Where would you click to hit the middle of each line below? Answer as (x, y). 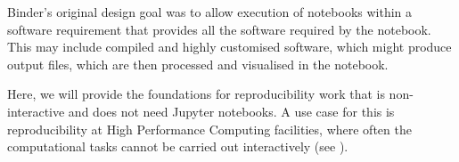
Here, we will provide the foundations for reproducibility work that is (196, 94)
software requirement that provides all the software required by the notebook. (219, 29)
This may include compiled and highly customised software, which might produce (229, 47)
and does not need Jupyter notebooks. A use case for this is (231, 111)
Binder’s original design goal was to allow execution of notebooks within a (210, 12)
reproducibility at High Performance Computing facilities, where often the (209, 129)
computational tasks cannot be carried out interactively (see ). (178, 146)
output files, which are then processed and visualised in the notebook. (198, 64)
